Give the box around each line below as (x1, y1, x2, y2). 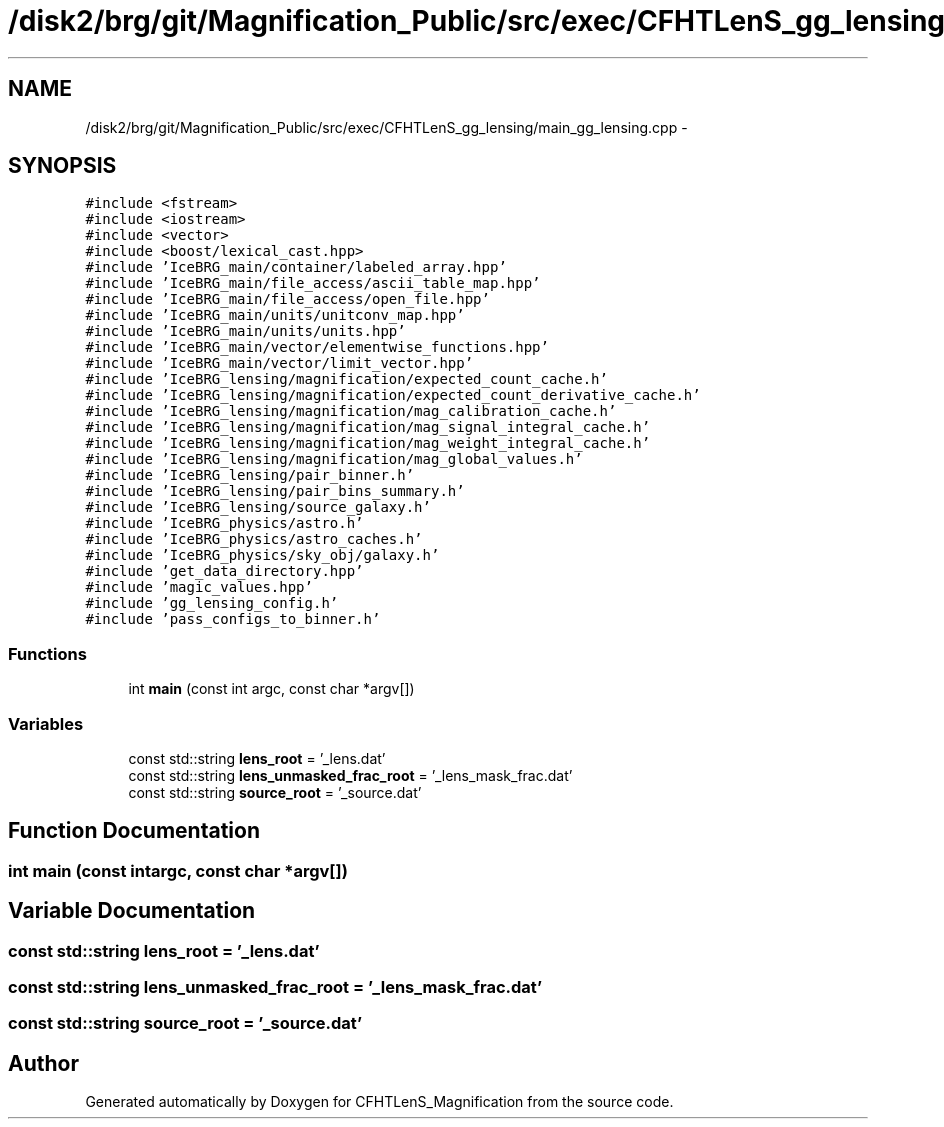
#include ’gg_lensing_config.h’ (85, 595, 339, 612)
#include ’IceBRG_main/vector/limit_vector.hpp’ (85, 355, 474, 372)
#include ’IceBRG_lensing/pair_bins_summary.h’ (85, 483, 465, 500)
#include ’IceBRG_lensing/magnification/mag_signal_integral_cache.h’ (85, 419, 651, 436)
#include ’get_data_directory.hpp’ (85, 563, 364, 580)
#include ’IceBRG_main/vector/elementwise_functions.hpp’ (85, 339, 549, 356)
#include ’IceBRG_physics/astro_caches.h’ (85, 531, 423, 548)
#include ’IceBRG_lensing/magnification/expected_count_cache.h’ (85, 371, 608, 388)
